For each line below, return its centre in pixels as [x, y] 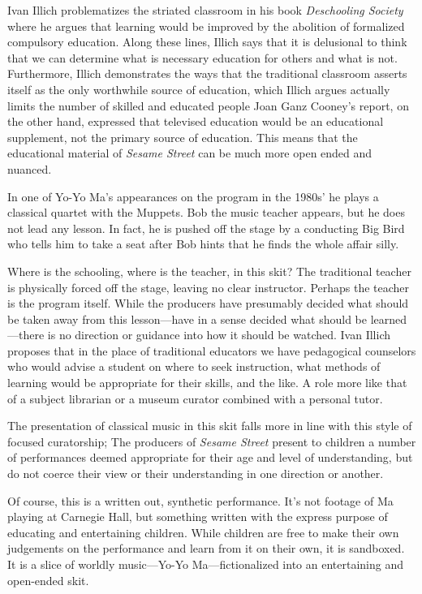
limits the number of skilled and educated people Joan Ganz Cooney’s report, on [208, 105]
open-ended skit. [48, 580]
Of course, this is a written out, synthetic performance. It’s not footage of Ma [200, 500]
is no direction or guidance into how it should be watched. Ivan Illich [219, 335]
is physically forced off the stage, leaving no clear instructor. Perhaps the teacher [209, 287]
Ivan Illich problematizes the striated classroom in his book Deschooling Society [205, 10]
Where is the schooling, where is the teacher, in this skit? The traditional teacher [209, 271]
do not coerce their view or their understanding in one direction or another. [196, 473]
